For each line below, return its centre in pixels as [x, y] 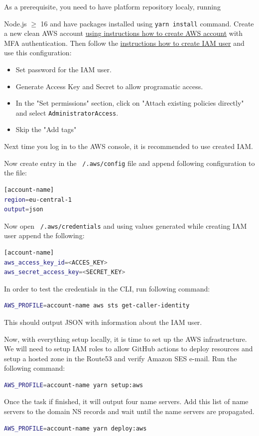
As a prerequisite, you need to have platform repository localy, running [112, 6]
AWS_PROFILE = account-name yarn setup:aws [74, 385]
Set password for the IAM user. [64, 70]
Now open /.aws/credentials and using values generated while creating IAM [126, 225]
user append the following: [44, 235]
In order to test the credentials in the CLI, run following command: [107, 288]
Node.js [15, 23]
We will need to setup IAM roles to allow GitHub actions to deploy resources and [129, 349]
